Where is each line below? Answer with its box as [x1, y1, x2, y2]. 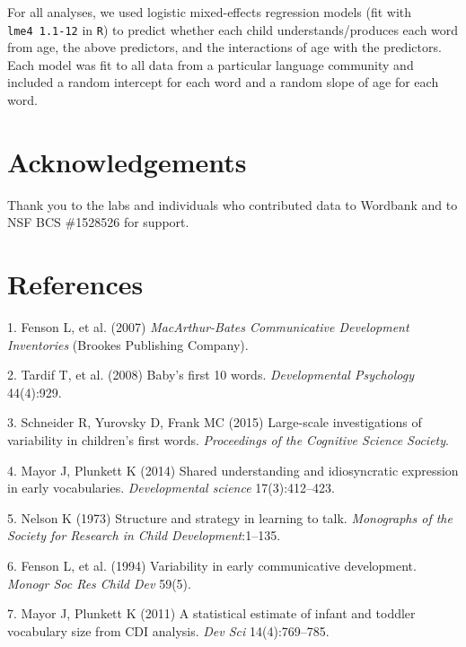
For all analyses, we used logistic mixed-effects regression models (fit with [7, 3, 412, 21]
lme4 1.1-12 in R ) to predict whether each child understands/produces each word [7, 20, 459, 39]
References [7, 266, 144, 302]
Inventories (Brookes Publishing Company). [7, 335, 249, 354]
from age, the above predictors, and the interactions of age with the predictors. [7, 38, 442, 57]
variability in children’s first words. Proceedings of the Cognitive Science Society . [7, 431, 449, 450]
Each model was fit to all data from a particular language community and [7, 55, 414, 74]
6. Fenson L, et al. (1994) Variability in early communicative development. [7, 556, 417, 574]
